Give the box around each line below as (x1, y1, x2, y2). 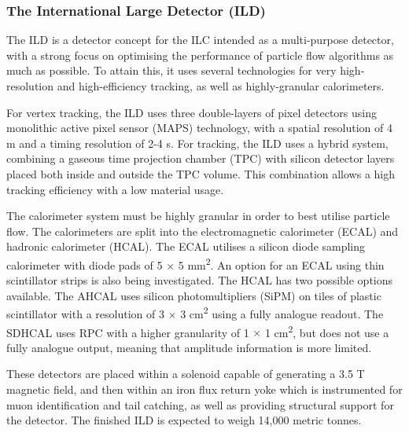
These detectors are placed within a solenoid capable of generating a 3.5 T (6, 365, 365, 382)
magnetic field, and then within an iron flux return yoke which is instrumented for (6, 381, 403, 398)
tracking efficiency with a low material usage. (6, 181, 224, 197)
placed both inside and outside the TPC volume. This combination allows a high (6, 165, 396, 182)
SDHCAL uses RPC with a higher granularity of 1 (6, 324, 249, 340)
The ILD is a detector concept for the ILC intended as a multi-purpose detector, (6, 31, 394, 48)
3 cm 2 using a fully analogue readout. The (180, 303, 384, 322)
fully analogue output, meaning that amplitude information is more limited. (6, 339, 372, 355)
